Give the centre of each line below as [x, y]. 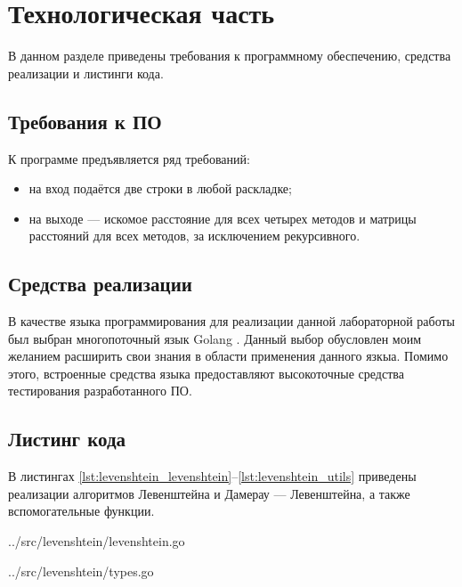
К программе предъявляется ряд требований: [129, 158]
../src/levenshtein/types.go [81, 571]
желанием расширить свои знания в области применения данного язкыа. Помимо [228, 356]
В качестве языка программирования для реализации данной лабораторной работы [232, 321]
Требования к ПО [85, 121]
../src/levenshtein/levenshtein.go [97, 541]
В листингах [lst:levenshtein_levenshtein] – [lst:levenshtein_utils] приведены [212, 476]
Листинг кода [67, 439]
